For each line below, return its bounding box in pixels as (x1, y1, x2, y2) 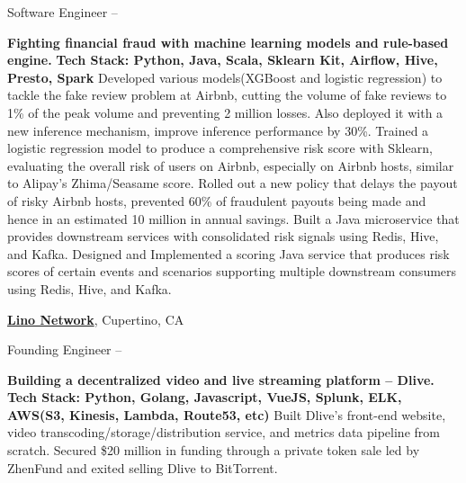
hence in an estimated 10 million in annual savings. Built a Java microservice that (7, 209, 460, 228)
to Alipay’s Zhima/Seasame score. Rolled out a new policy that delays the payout (7, 174, 458, 192)
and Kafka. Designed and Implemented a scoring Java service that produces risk (7, 244, 450, 263)
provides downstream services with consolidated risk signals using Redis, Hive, (7, 227, 439, 246)
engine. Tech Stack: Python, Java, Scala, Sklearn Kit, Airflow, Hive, (7, 50, 438, 69)
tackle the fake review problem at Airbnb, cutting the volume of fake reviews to (7, 85, 447, 104)
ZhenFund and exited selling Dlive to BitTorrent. (7, 458, 278, 477)
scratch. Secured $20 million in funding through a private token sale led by (7, 441, 420, 460)
